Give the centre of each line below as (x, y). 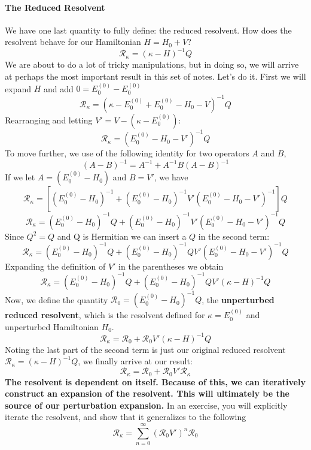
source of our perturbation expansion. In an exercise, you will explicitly (146, 405)
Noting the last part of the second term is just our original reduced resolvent (145, 349)
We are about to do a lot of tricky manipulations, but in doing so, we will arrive (152, 64)
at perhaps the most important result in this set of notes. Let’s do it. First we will (155, 76)
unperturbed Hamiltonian (52, 326)
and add (58, 88)
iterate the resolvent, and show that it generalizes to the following (126, 417)
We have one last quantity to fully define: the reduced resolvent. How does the (148, 30)
